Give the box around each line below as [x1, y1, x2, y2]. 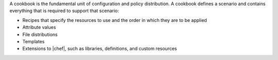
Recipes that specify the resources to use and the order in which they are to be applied [22, 17, 207, 23]
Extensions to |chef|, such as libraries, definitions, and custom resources [22, 46, 177, 52]
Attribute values [22, 24, 56, 31]
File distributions [22, 31, 58, 38]
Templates [22, 38, 45, 44]
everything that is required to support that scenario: [9, 8, 119, 14]
